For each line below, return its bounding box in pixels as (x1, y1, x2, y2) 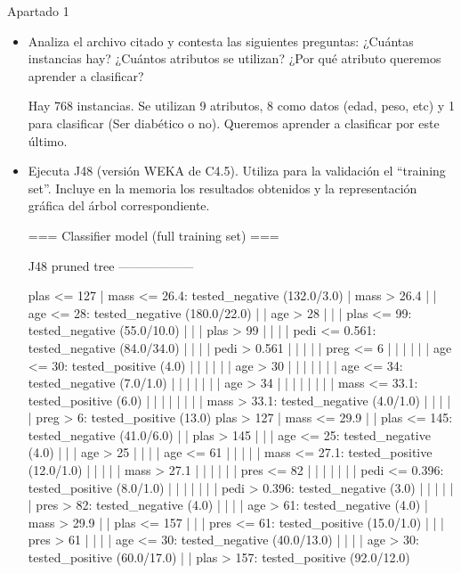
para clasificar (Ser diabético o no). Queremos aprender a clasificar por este (28, 113, 440, 132)
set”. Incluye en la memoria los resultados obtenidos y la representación (28, 178, 417, 197)
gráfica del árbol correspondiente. (28, 196, 210, 215)
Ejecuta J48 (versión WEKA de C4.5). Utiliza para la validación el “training (28, 161, 446, 180)
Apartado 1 (7, 2, 69, 20)
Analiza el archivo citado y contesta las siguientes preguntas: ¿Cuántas (28, 31, 414, 50)
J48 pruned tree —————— (28, 256, 194, 274)
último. (28, 131, 68, 150)
